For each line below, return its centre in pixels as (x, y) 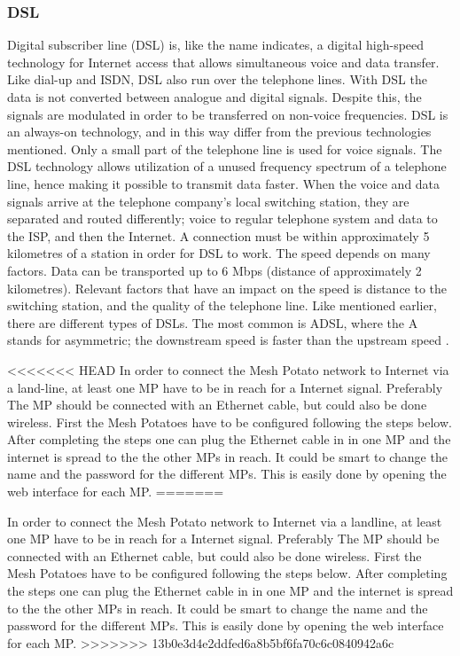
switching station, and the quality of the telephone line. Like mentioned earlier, (222, 305)
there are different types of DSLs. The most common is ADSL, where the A (213, 322)
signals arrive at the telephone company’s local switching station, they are (208, 201)
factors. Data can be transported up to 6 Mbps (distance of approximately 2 (214, 270)
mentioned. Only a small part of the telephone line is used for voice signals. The (225, 148)
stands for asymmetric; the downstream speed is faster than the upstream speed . (228, 340)
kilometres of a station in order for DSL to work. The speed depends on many (219, 253)
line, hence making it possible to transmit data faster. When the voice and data (224, 183)
